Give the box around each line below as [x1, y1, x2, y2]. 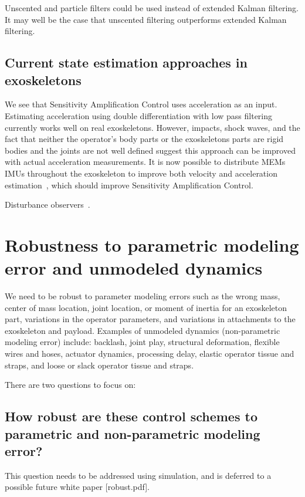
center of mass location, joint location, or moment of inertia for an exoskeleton [5, 301, 287, 313]
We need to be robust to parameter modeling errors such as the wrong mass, [5, 290, 280, 302]
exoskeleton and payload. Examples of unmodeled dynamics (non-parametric [5, 324, 280, 336]
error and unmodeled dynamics [5, 256, 263, 280]
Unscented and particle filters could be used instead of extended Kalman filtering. [5, 2, 299, 13]
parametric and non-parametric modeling [5, 424, 260, 442]
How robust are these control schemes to [5, 407, 257, 425]
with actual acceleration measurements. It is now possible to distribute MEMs [5, 155, 286, 168]
